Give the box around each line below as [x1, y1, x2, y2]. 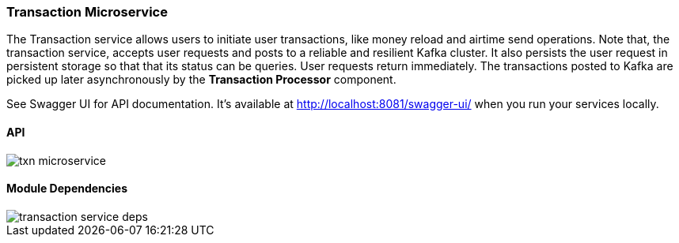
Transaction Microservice [6, 4, 168, 20]
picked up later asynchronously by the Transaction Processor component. [6, 73, 396, 87]
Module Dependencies [6, 181, 128, 196]
